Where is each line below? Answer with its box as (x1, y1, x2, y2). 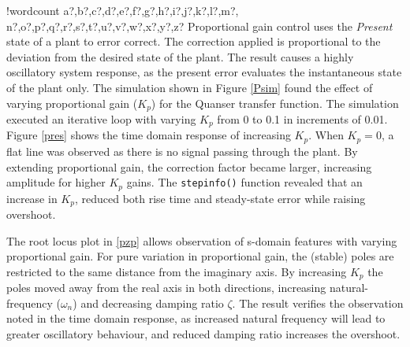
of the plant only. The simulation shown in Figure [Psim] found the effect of (6, 79, 373, 95)
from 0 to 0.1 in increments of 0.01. (217, 111, 388, 127)
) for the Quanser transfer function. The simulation (151, 94, 399, 111)
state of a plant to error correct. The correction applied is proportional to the (6, 33, 381, 50)
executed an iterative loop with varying (6, 111, 196, 127)
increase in (6, 190, 58, 206)
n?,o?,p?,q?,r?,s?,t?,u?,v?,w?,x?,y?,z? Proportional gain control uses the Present (6, 17, 393, 34)
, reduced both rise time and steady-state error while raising (74, 190, 366, 206)
